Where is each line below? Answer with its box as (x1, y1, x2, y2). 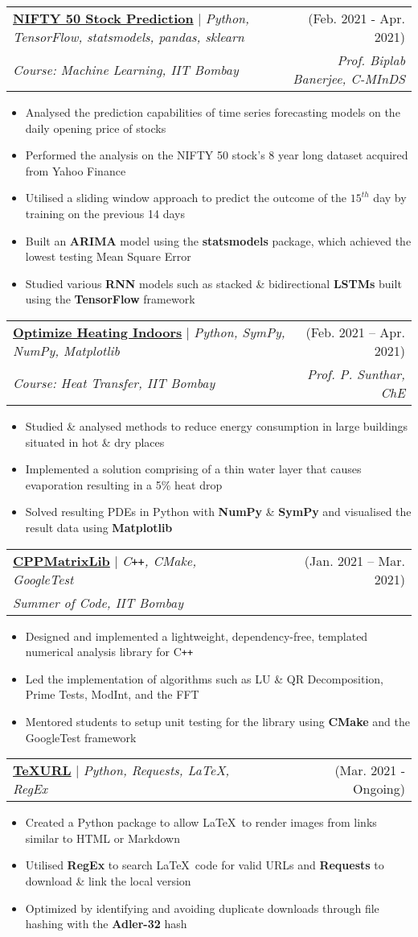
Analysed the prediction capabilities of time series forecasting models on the (25, 104, 400, 120)
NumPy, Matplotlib (13, 341, 120, 360)
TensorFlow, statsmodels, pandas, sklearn (13, 27, 244, 46)
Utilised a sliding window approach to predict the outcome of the (25, 189, 347, 206)
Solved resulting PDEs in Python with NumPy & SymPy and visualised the (25, 503, 412, 520)
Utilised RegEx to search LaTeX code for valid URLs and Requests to (25, 857, 384, 873)
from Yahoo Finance (25, 162, 126, 179)
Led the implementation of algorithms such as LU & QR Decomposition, (25, 670, 384, 687)
